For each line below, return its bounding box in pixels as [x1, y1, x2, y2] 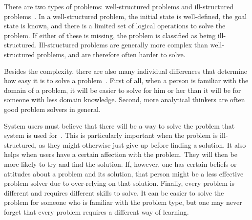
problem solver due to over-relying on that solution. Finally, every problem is [4, 178, 235, 188]
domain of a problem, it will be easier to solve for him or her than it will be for [4, 85, 241, 95]
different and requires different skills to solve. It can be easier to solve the [4, 187, 224, 198]
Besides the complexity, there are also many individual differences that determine [4, 66, 248, 76]
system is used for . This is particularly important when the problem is [4, 130, 218, 140]
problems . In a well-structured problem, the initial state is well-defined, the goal [4, 11, 247, 21]
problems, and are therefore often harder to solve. [37, 49, 186, 59]
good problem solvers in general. [4, 104, 101, 114]
